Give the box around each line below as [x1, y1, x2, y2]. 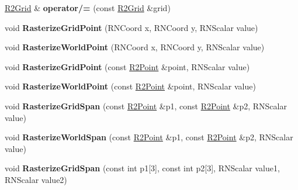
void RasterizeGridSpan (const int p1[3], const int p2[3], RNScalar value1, [5, 162, 280, 174]
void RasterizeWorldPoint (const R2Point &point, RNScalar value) [5, 80, 256, 92]
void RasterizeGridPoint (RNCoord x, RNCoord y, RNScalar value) [5, 21, 258, 33]
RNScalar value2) [5, 173, 67, 185]
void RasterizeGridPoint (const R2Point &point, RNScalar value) [5, 60, 250, 72]
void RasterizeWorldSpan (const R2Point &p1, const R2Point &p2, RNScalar [5, 131, 293, 143]
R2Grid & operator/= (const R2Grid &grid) [5, 2, 171, 13]
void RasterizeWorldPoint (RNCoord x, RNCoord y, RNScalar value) [5, 41, 265, 53]
